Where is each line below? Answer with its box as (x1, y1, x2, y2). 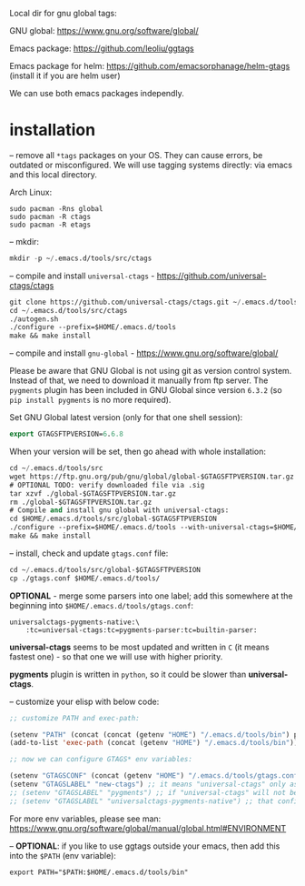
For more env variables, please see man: (9, 813, 162, 824)
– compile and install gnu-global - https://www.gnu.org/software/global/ (9, 347, 279, 358)
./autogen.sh (9, 314, 59, 324)
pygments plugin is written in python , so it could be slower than (9, 669, 247, 680)
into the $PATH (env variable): (9, 850, 116, 861)
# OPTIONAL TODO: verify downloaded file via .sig (9, 480, 205, 489)
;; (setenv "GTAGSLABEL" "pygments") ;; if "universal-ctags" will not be (9, 788, 299, 797)
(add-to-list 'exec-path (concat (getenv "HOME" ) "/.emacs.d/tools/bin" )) (9, 739, 299, 748)
